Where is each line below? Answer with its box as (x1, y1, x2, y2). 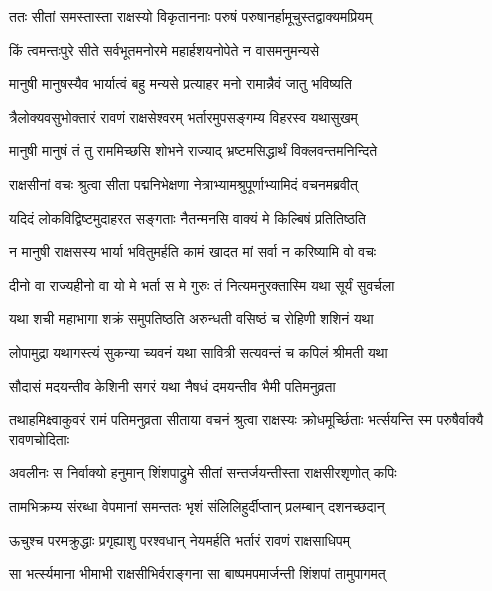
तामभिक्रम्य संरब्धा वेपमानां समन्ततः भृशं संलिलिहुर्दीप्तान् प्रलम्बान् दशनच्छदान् (9, 495, 385, 516)
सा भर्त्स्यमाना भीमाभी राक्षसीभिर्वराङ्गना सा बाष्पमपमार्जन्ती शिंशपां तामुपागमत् (9, 563, 386, 584)
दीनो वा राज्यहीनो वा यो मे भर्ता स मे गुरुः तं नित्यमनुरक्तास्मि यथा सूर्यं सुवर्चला (9, 274, 395, 295)
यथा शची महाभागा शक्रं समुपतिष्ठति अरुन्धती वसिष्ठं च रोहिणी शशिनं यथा (9, 308, 374, 329)
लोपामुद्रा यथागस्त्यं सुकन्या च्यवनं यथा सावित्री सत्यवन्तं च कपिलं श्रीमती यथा (9, 341, 388, 362)
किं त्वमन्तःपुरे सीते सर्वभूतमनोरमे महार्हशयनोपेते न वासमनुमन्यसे (9, 39, 320, 60)
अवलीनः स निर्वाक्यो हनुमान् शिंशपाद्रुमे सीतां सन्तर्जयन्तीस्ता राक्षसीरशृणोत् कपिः (9, 462, 397, 483)
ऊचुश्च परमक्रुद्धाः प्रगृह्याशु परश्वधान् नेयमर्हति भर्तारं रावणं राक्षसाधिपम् (9, 529, 351, 550)
